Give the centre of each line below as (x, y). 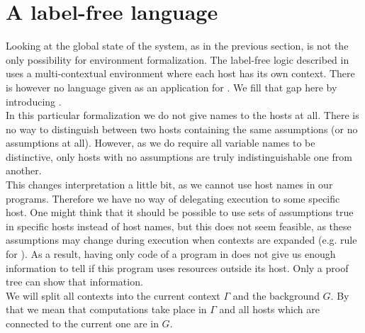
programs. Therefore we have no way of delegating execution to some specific (173, 198)
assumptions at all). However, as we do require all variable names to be (161, 143)
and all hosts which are (269, 309)
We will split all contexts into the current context (113, 295)
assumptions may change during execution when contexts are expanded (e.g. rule (181, 240)
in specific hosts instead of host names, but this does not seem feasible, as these (179, 226)
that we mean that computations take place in (106, 309)
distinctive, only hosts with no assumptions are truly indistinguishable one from (179, 156)
